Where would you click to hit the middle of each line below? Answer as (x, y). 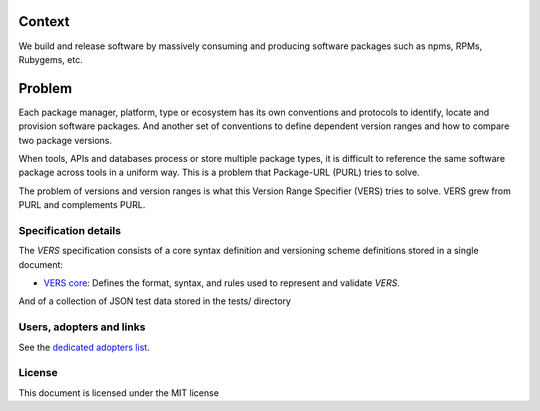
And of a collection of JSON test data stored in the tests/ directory (155, 301)
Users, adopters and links (82, 327)
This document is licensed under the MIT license (119, 392)
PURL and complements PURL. (82, 205)
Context (44, 21)
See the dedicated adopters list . (84, 347)
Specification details (70, 230)
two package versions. (65, 140)
